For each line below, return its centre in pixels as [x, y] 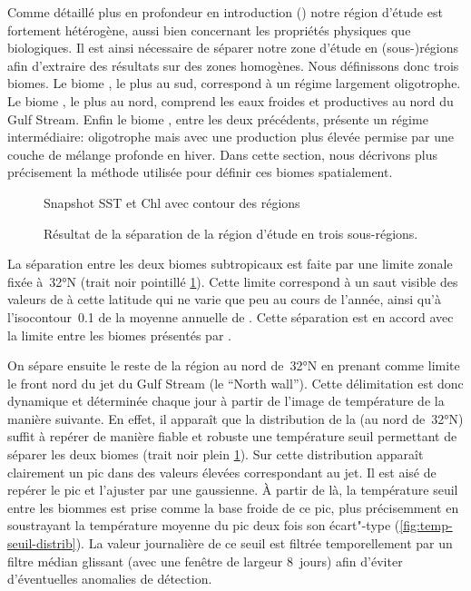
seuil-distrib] [42, 543]
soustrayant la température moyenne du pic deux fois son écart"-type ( [204, 525]
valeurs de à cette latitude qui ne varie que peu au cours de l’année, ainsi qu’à [224, 299]
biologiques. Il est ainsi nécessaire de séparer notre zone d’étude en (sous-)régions [233, 48]
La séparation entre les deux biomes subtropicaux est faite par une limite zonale [230, 264]
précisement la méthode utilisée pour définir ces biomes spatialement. [200, 172]
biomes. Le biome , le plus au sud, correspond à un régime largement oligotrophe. [234, 83]
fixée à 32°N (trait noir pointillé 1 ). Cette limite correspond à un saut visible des [233, 281]
